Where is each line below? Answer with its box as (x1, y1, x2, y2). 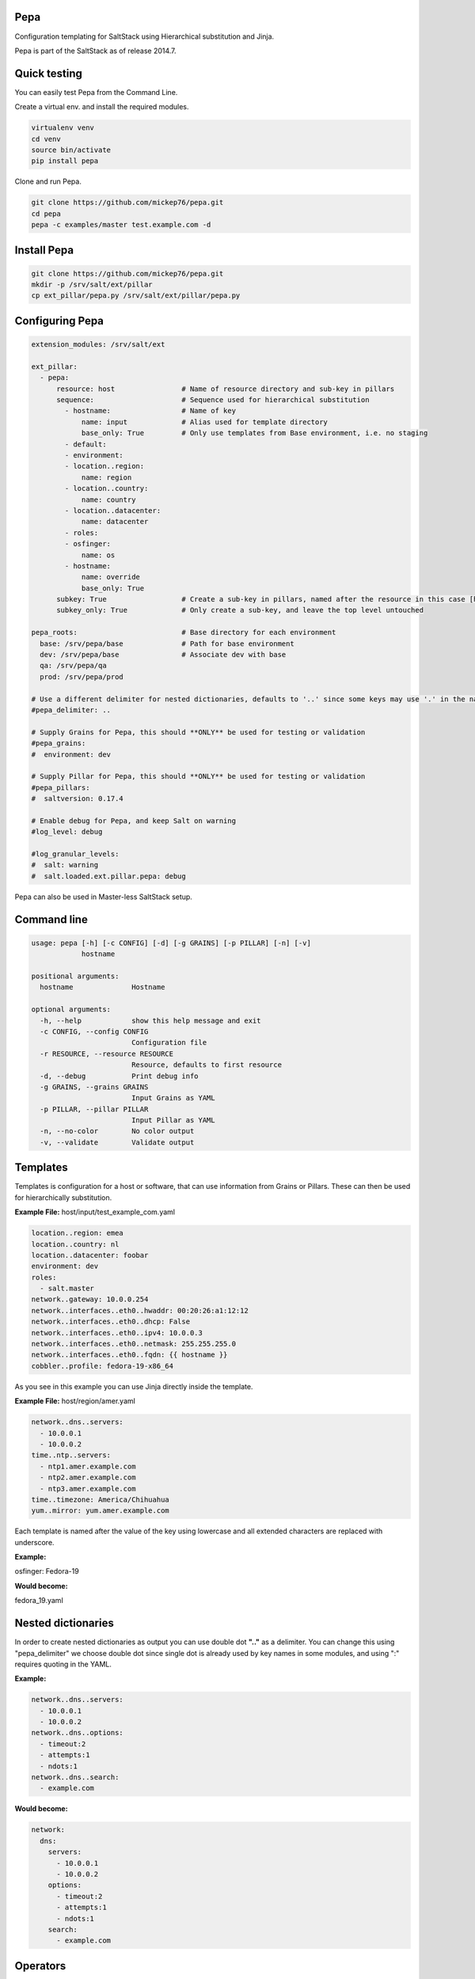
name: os (81, 550, 116, 560)
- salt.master (40, 1284, 95, 1293)
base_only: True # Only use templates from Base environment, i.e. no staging (81, 428, 428, 438)
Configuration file (131, 1038, 207, 1047)
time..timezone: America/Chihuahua (31, 1495, 169, 1504)
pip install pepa (31, 157, 99, 165)
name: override (81, 572, 140, 582)
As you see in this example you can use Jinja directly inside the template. (14, 1381, 253, 1391)
